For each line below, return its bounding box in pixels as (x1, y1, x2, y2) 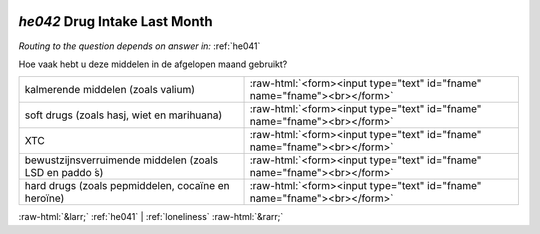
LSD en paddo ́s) (24, 166, 104, 180)
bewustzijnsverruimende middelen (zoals (24, 153, 219, 167)
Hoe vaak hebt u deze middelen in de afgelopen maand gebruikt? (18, 58, 288, 70)
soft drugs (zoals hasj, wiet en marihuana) (24, 108, 223, 122)
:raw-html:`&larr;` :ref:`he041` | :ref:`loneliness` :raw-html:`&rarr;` (18, 211, 284, 223)
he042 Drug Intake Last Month (18, 13, 214, 30)
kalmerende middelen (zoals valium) (24, 83, 195, 97)
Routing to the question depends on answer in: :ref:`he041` (18, 40, 261, 52)
